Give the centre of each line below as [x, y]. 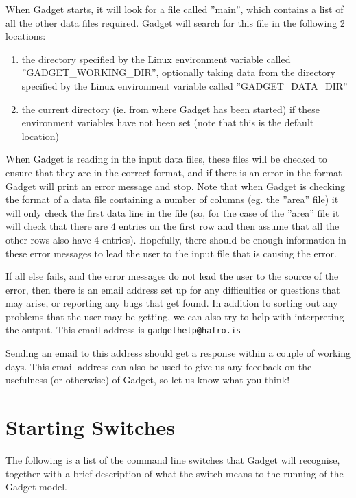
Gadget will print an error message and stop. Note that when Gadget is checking [175, 186]
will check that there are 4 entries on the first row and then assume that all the [173, 226]
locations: [26, 36]
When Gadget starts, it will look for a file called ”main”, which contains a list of [175, 9]
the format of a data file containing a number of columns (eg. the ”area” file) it [172, 199]
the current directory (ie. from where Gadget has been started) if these [170, 109]
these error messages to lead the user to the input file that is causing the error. [171, 253]
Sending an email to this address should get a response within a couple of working [178, 353]
